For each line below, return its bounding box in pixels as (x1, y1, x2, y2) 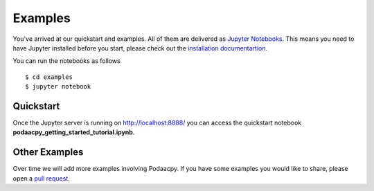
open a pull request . (12, 174, 70, 183)
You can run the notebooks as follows (12, 57, 121, 65)
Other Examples (12, 146, 84, 158)
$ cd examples (25, 73, 73, 81)
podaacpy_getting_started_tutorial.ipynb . (12, 128, 135, 136)
